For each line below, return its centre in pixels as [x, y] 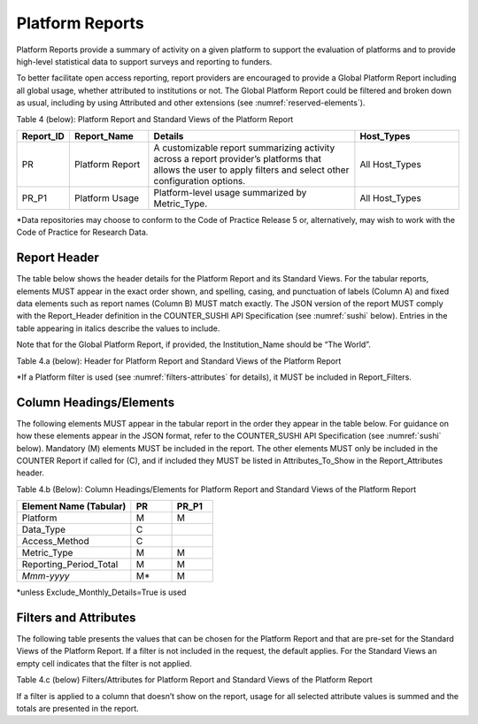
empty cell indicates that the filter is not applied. [104, 663]
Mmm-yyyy [46, 576]
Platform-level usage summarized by [230, 192]
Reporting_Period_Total [70, 565]
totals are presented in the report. [77, 709]
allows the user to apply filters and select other [251, 170]
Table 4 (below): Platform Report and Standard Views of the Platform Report [155, 119]
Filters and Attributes [76, 617]
